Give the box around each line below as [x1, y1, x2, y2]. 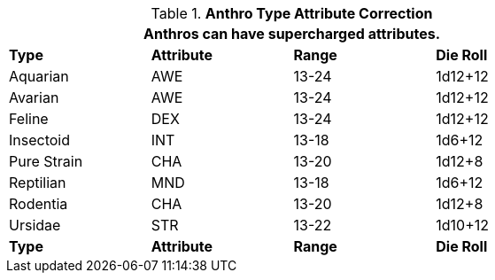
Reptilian [9, 174, 66, 191]
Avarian [9, 89, 59, 106]
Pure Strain [9, 152, 83, 170]
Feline [9, 110, 49, 128]
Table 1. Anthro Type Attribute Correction [151, 4, 433, 22]
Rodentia [9, 195, 68, 213]
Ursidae [9, 216, 61, 234]
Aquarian [9, 67, 69, 85]
